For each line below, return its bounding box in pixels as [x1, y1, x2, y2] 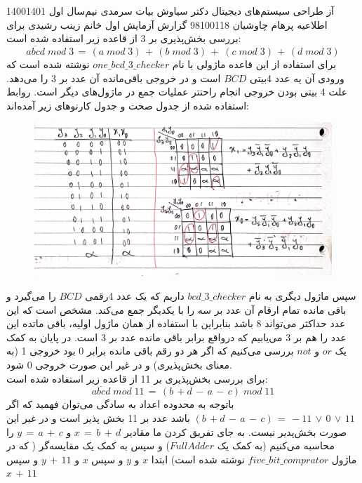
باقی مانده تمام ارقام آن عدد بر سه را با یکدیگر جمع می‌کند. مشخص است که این [6, 302, 347, 317]
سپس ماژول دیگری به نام [248, 289, 356, 303]
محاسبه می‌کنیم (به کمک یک [217, 438, 335, 453]
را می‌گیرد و [6, 289, 56, 303]
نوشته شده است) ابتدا [151, 451, 245, 466]
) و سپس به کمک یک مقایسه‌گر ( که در [6, 438, 170, 453]
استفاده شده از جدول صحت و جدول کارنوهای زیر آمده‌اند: [6, 98, 250, 112]
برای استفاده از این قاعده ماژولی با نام [172, 57, 337, 71]
